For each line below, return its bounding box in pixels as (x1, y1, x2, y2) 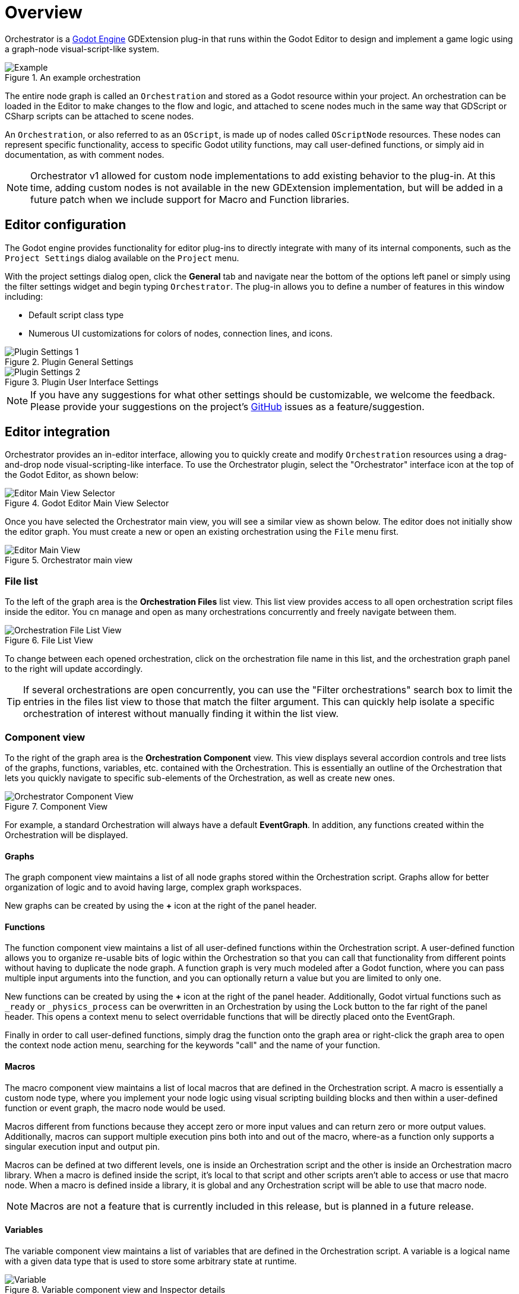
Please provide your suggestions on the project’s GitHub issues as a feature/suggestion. (30, 400, 425, 413)
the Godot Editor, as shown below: (5, 470, 139, 480)
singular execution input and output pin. (5, 1141, 160, 1152)
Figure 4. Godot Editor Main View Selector (5, 498, 169, 509)
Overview (5, 2, 83, 23)
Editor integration (5, 424, 110, 440)
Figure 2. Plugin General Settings (5, 356, 134, 367)
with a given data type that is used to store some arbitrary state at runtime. (5, 1255, 297, 1266)
